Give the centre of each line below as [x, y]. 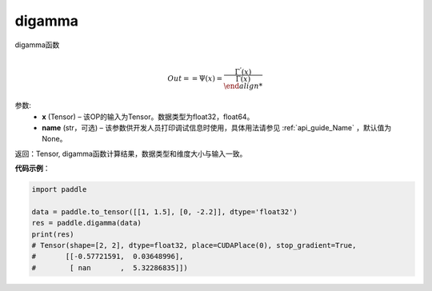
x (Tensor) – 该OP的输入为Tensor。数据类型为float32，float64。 [148, 117]
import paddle [59, 189]
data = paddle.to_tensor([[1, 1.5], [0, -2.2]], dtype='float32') [164, 211]
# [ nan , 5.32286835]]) [110, 267]
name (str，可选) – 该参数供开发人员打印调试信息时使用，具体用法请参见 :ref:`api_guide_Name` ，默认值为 [217, 127]
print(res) [53, 234]
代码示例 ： [32, 169]
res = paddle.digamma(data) [86, 223]
